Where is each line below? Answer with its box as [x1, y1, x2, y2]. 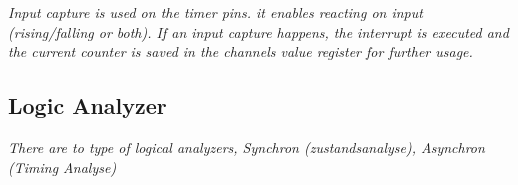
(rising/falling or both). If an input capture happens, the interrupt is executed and [8, 21, 509, 42]
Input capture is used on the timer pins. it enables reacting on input [8, 2, 423, 22]
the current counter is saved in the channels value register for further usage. [8, 41, 473, 62]
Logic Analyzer [8, 90, 167, 121]
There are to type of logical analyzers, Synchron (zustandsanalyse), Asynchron [8, 136, 485, 157]
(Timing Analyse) [8, 156, 117, 177]
